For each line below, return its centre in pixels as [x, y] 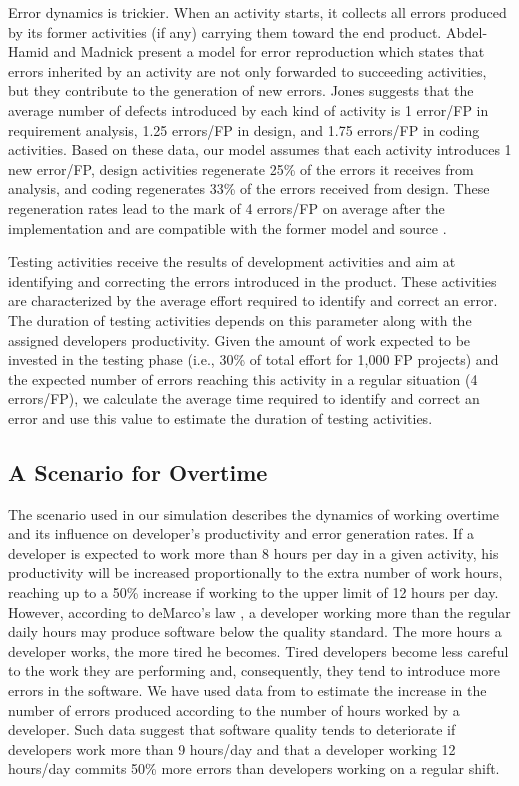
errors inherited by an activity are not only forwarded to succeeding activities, [247, 70]
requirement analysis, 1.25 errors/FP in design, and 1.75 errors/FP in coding [244, 129]
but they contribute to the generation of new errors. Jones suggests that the [241, 90]
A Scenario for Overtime [138, 471]
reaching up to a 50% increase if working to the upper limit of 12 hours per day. [253, 592]
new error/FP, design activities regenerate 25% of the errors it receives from [241, 168]
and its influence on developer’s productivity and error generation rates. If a [241, 533]
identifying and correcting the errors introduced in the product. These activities [252, 280]
